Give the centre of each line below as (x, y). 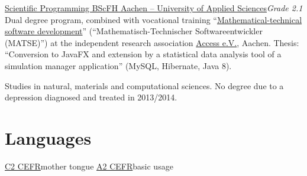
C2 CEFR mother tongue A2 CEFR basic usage (89, 166)
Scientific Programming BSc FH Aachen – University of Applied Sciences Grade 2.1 (154, 8)
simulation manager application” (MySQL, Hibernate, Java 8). (118, 65)
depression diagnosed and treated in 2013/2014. (91, 97)
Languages (48, 137)
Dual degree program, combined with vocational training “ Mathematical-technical (153, 19)
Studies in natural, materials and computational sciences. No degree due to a (144, 85)
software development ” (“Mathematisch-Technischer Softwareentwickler (134, 31)
